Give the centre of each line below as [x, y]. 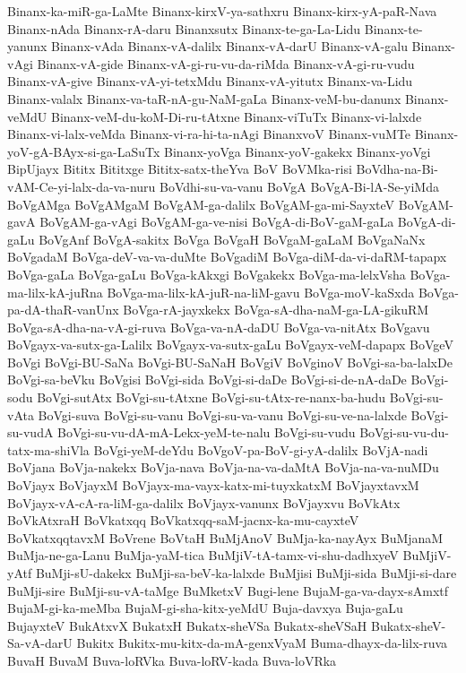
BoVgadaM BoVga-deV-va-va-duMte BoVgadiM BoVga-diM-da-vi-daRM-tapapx [227, 257]
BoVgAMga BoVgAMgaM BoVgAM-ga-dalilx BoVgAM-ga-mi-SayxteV [201, 204]
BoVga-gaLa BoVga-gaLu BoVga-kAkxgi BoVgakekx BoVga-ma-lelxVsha [207, 274]
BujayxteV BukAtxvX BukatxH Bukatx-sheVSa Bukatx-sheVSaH [187, 625]
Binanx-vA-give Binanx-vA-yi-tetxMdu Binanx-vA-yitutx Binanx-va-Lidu [210, 81]
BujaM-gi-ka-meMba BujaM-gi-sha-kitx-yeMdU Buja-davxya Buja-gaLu [205, 608]
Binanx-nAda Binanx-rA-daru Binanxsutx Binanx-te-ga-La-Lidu [184, 28]
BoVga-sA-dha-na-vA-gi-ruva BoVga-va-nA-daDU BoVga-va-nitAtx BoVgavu [219, 327]
